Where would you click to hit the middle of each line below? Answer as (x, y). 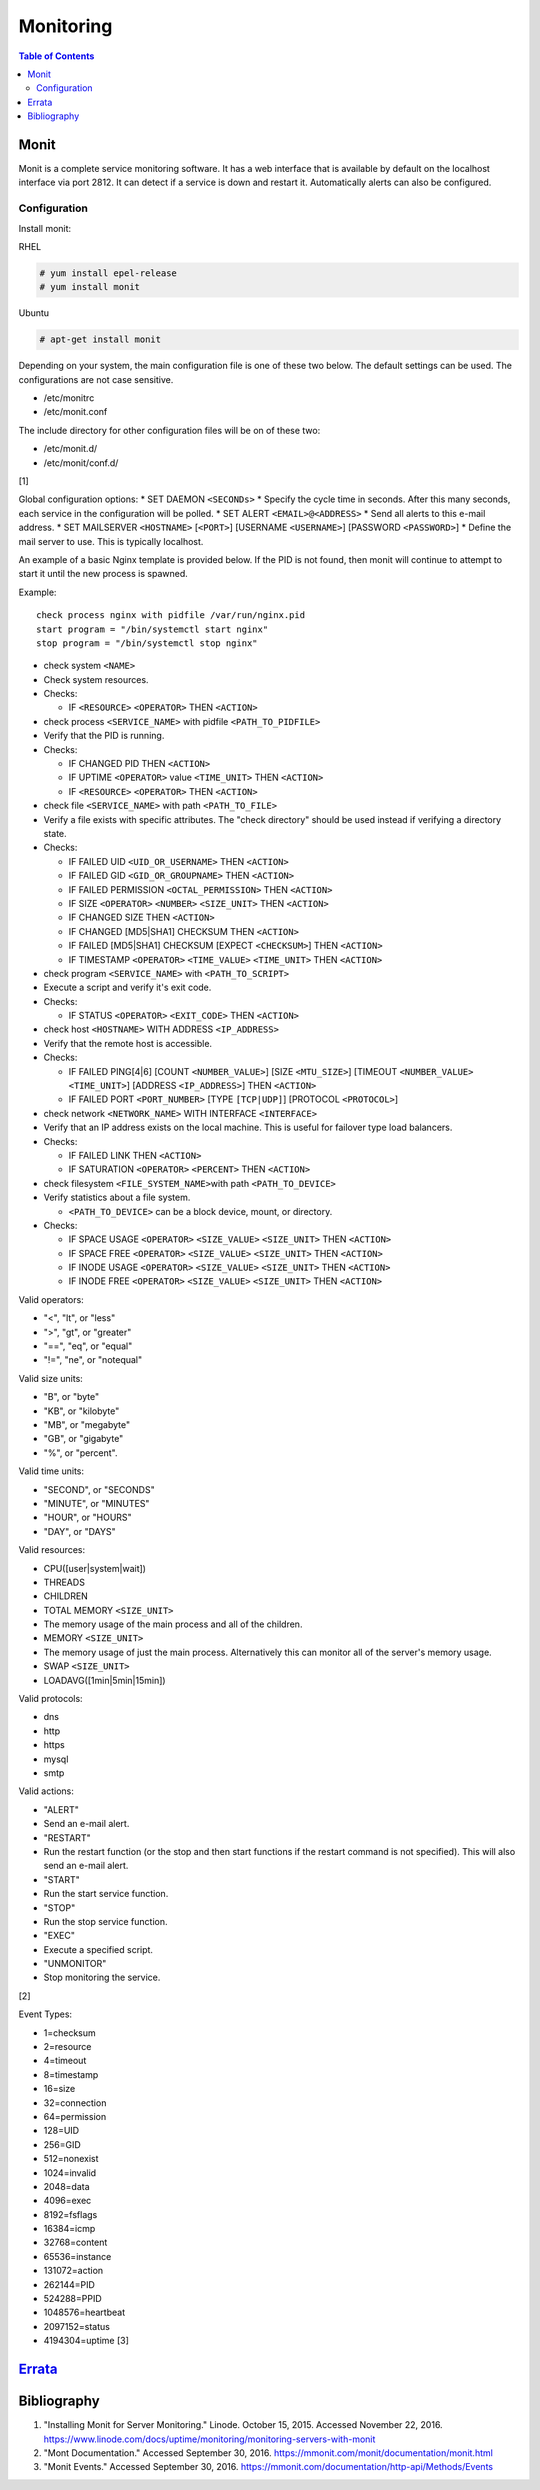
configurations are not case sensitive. (96, 379)
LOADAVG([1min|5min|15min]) (104, 1680)
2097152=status (76, 2326)
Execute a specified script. (98, 1949)
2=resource (67, 2047)
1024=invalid (70, 2172)
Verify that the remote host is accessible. (128, 1043)
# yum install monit (89, 287)
